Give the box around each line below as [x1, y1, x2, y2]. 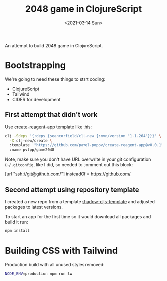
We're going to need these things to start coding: [5, 76, 106, 82]
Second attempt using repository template [5, 185, 139, 194]
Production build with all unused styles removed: [5, 261, 105, 267]
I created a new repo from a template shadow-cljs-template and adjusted [5, 199, 155, 204]
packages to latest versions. [5, 204, 63, 210]
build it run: [5, 219, 28, 225]
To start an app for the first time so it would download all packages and [5, 214, 151, 219]
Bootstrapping [5, 60, 66, 71]
